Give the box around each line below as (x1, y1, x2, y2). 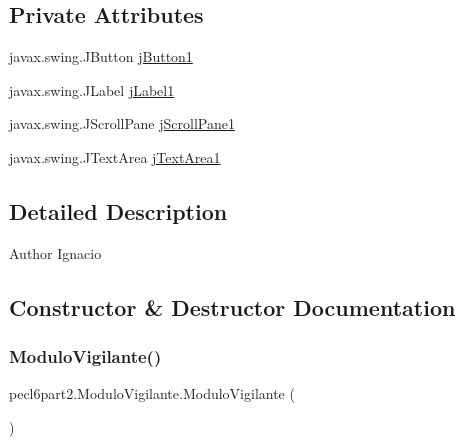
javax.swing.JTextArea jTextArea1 (9, 146, 221, 167)
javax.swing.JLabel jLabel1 (9, 79, 175, 100)
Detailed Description (9, 195, 228, 226)
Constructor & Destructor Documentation (9, 291, 456, 322)
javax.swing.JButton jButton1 (9, 46, 193, 67)
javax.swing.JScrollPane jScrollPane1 (9, 113, 235, 134)
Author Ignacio (9, 242, 102, 263)
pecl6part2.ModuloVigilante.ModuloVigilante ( (9, 383, 295, 404)
